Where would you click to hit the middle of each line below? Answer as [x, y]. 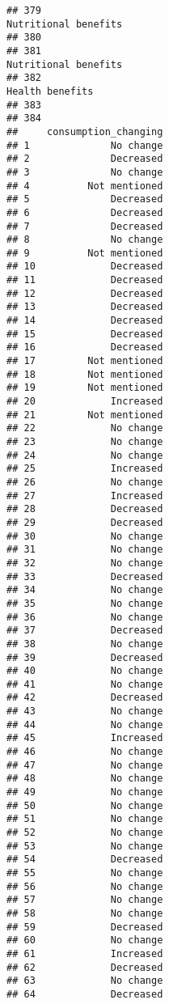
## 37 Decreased [85, 631]
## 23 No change [85, 442]
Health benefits [50, 91]
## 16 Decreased [85, 347]
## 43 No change [85, 712]
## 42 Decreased [85, 698]
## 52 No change [85, 833]
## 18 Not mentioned [85, 374]
